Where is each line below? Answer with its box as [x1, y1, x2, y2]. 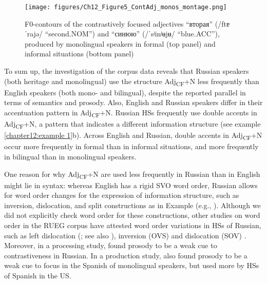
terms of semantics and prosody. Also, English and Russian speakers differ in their [4, 97, 263, 108]
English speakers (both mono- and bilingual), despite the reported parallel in [4, 87, 246, 97]
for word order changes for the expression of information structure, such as [4, 190, 239, 200]
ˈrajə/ [25, 28, 43, 39]
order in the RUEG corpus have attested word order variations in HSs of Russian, [4, 220, 261, 230]
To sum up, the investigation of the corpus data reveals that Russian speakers [4, 66, 249, 76]
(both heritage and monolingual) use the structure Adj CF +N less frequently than [4, 75, 259, 88]
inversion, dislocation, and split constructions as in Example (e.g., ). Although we [4, 199, 261, 210]
